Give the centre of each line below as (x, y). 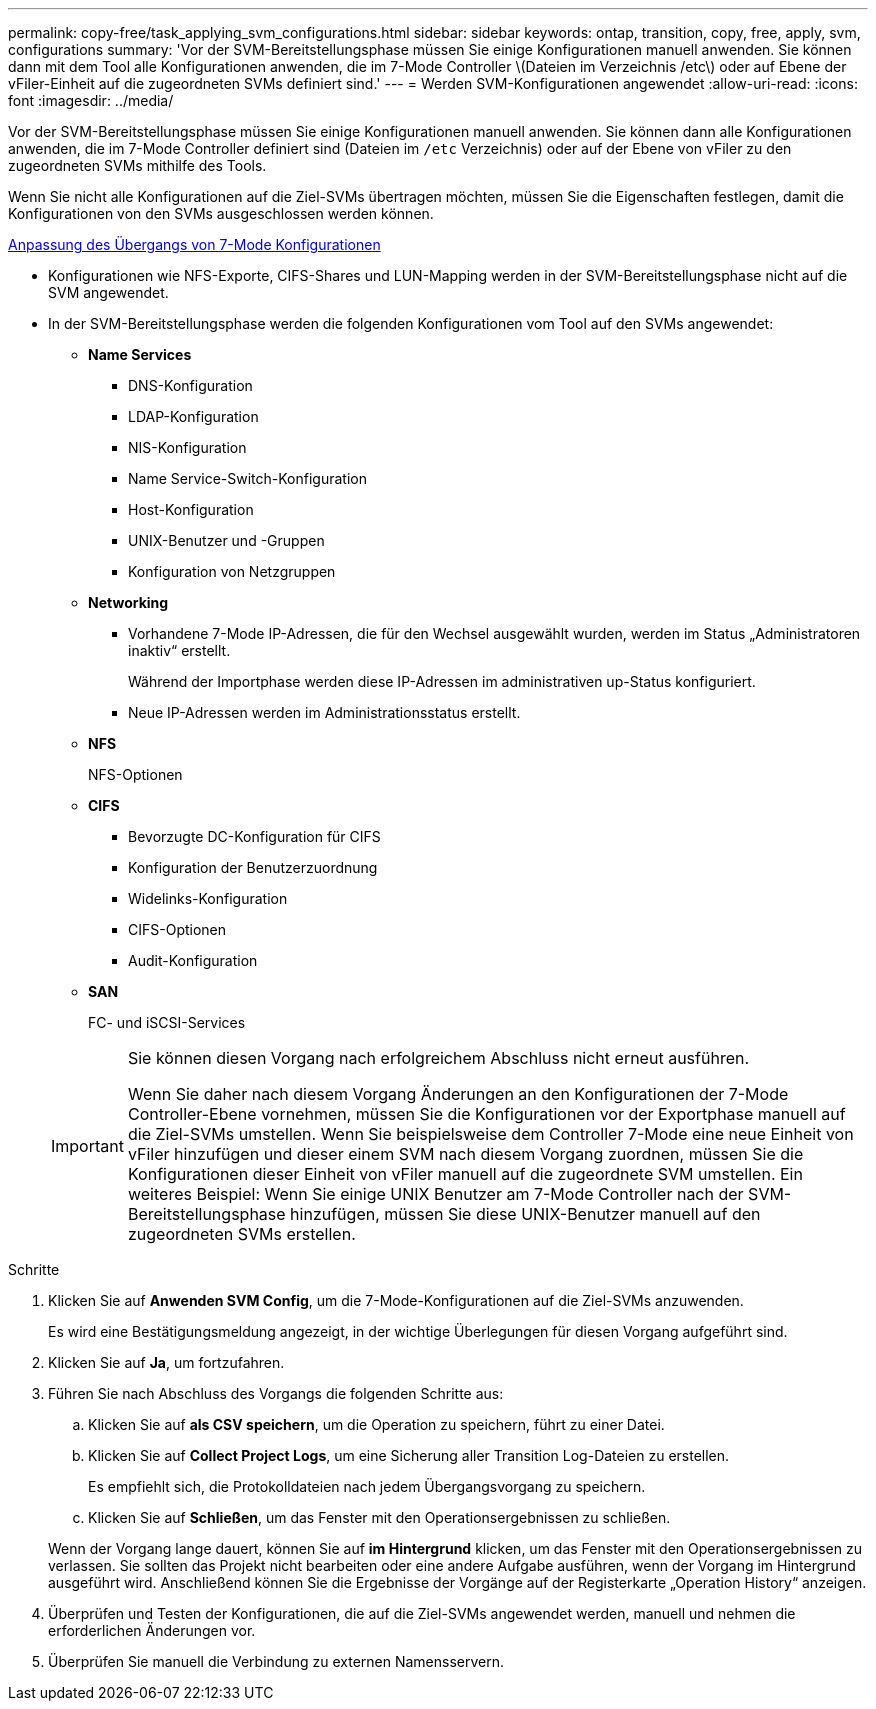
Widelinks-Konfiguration (208, 898)
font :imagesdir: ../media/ (91, 100)
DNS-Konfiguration (190, 385)
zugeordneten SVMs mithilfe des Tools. (137, 165)
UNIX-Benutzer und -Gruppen (226, 540)
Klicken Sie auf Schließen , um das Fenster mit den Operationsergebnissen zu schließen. (379, 1517)
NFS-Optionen (135, 774)
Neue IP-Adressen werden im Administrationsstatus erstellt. (324, 712)
